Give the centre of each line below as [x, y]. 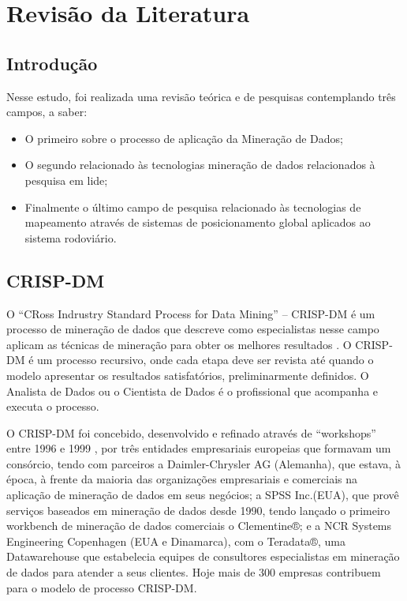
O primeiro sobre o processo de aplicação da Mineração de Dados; [184, 138]
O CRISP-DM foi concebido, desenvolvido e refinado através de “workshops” [191, 432]
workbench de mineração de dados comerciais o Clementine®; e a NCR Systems [199, 526]
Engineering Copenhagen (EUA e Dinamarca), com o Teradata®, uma [176, 541]
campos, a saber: [47, 112]
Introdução [52, 63]
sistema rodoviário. [71, 237]
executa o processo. [53, 406]
